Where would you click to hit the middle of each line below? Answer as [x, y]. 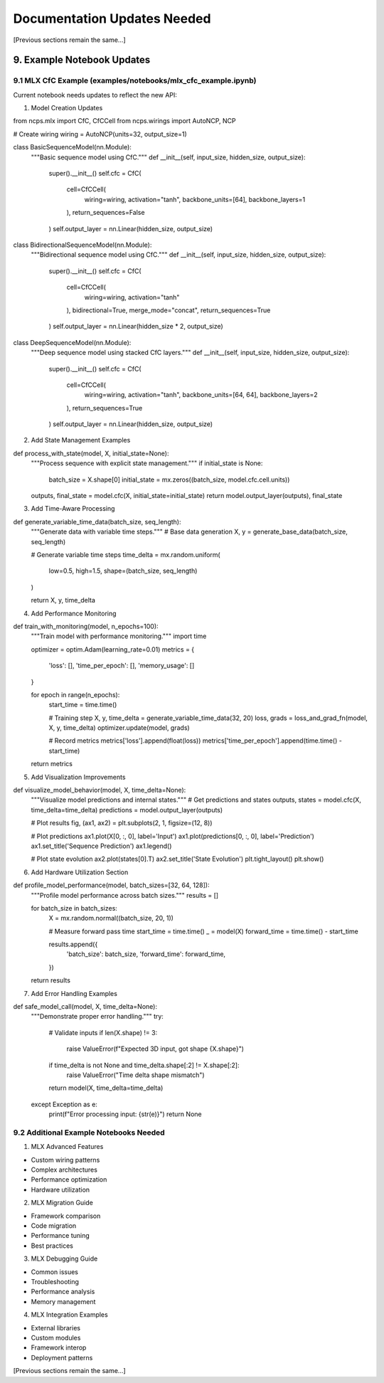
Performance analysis [63, 1292]
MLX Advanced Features [67, 1147]
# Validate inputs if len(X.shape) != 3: [103, 1032]
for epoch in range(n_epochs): [75, 694]
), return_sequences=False [106, 213]
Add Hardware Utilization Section [80, 872]
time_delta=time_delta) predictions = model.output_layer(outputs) [127, 810]
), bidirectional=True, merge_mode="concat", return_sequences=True [169, 310]
